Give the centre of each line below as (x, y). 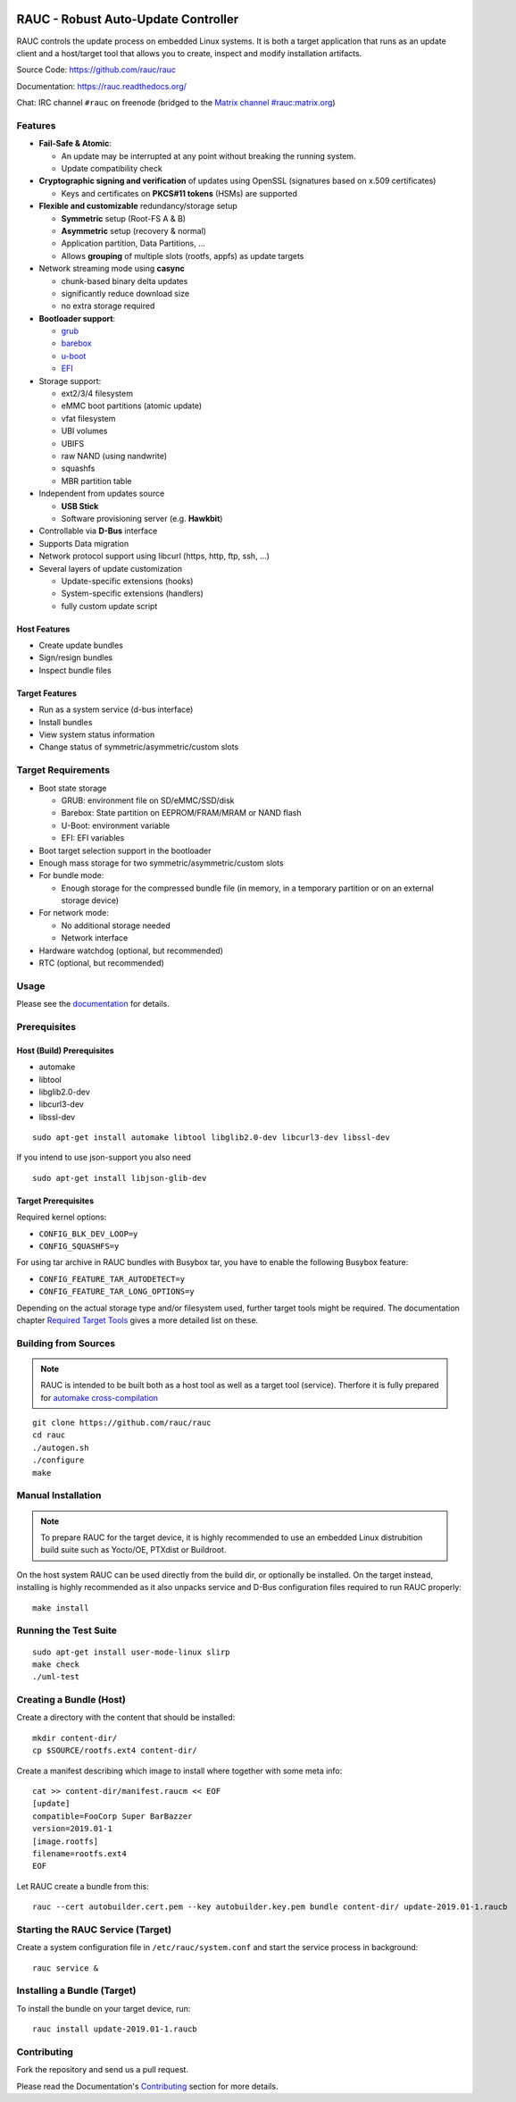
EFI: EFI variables (93, 838)
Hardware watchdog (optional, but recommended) (131, 951)
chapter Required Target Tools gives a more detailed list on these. (137, 1320)
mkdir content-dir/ (75, 1738)
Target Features (47, 693)
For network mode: (74, 913)
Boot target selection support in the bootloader (125, 850)
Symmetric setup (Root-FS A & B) (124, 218)
